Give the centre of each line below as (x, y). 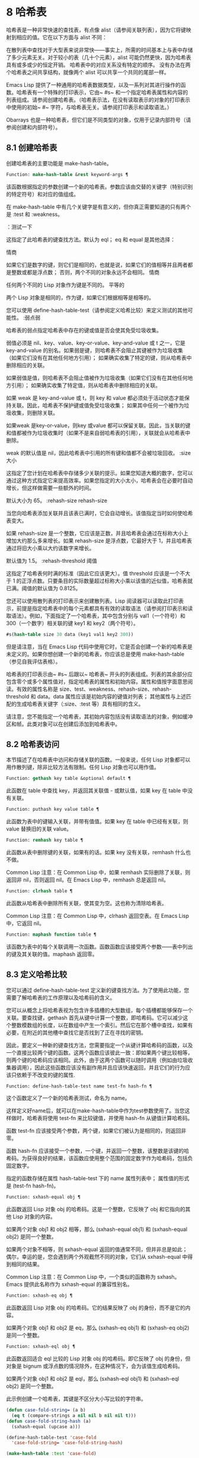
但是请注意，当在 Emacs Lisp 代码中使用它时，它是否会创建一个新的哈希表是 (99, 647)
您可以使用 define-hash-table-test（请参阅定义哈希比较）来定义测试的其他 (97, 310)
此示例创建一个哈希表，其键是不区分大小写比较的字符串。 (76, 1399)
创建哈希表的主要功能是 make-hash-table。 (59, 163)
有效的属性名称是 (37, 689)
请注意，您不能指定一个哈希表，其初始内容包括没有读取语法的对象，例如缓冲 (99, 716)
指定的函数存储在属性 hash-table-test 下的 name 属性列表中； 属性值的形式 (98, 1178)
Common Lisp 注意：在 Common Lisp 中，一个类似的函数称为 (81, 1277)
